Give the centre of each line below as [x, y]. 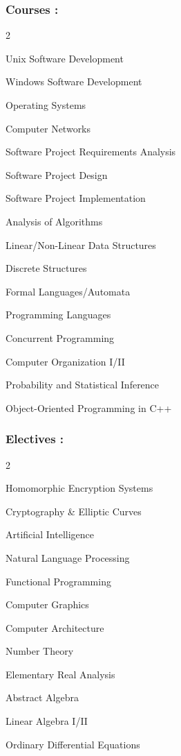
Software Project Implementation [76, 198]
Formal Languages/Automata [68, 291]
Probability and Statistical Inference [83, 385]
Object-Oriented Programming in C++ [89, 407]
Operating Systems [46, 105]
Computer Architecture [55, 627]
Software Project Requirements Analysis [91, 152]
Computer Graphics [47, 604]
